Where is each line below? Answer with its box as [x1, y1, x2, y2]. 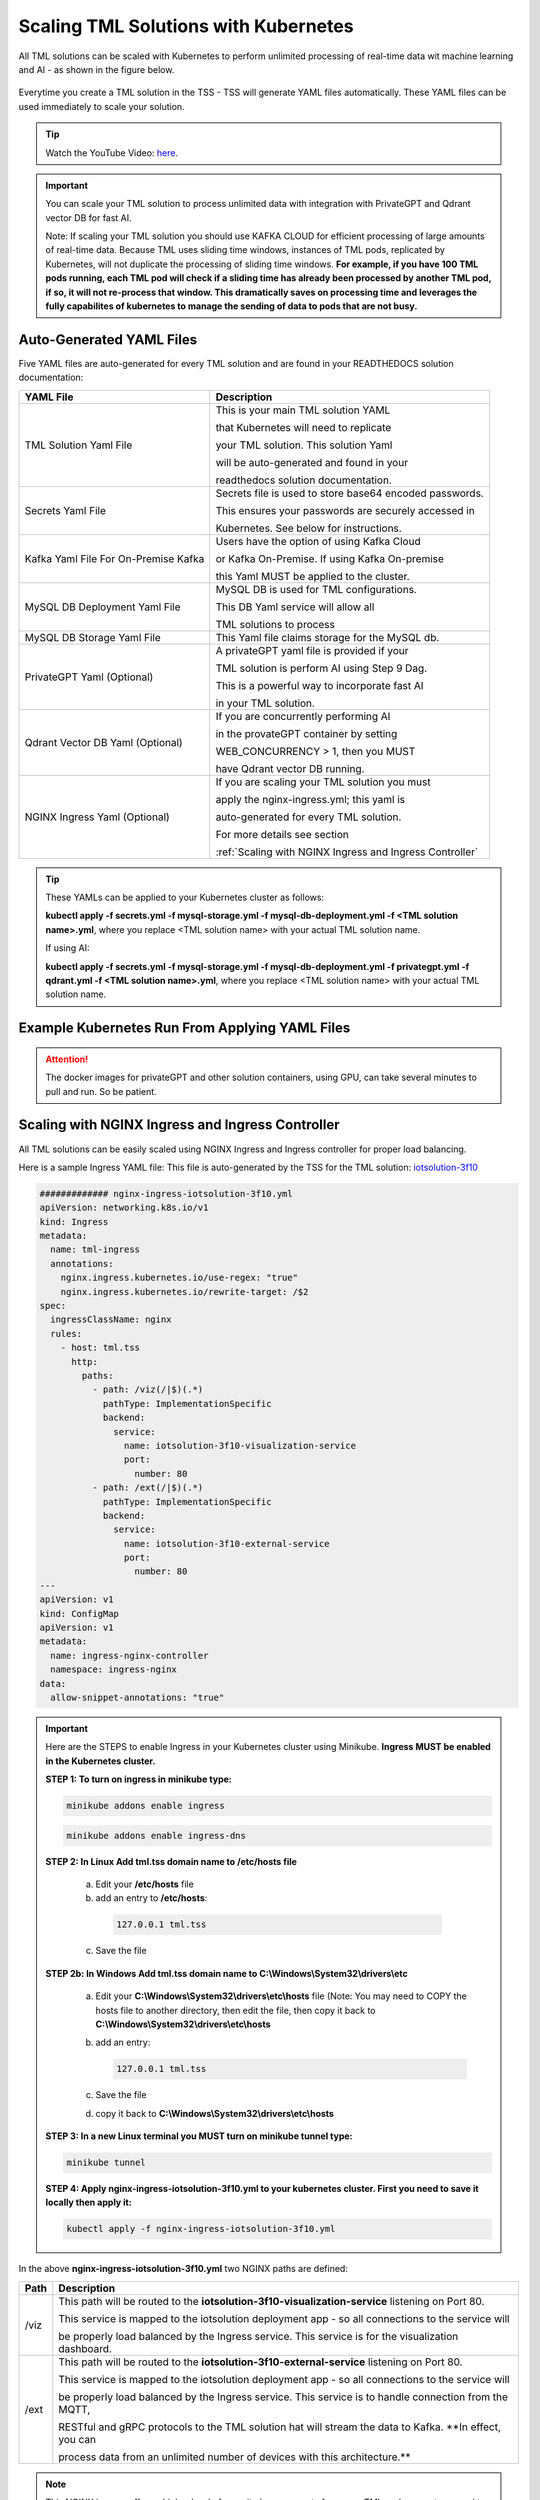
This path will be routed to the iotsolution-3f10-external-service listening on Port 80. [58, 2355, 463, 2369]
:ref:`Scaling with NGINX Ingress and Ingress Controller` [215, 845, 479, 859]
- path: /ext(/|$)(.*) [91, 1482, 204, 1494]
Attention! [45, 1053, 89, 1065]
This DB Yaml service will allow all [215, 600, 375, 614]
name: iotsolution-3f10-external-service [123, 1538, 330, 1549]
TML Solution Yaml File [24, 438, 133, 452]
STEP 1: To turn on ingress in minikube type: [45, 1773, 232, 1785]
